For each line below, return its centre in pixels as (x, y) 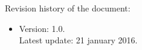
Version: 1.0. (42, 28)
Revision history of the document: (68, 8)
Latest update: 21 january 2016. (78, 40)
